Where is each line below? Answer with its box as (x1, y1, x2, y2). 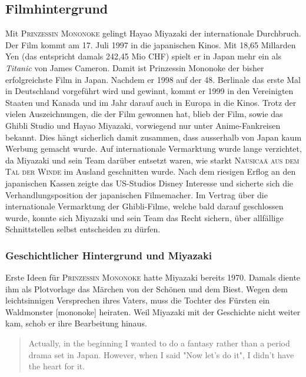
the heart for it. (28, 360, 85, 372)
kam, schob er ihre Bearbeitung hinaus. (5, 317, 147, 329)
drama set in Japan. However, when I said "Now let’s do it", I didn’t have (28, 348, 294, 361)
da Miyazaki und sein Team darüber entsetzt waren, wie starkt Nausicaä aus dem (5, 154, 300, 166)
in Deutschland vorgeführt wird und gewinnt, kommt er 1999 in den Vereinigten (5, 85, 294, 97)
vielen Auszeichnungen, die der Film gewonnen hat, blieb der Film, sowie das (5, 108, 283, 120)
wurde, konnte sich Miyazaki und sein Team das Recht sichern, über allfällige (5, 211, 284, 223)
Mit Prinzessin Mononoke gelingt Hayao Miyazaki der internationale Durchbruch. (5, 27, 301, 39)
